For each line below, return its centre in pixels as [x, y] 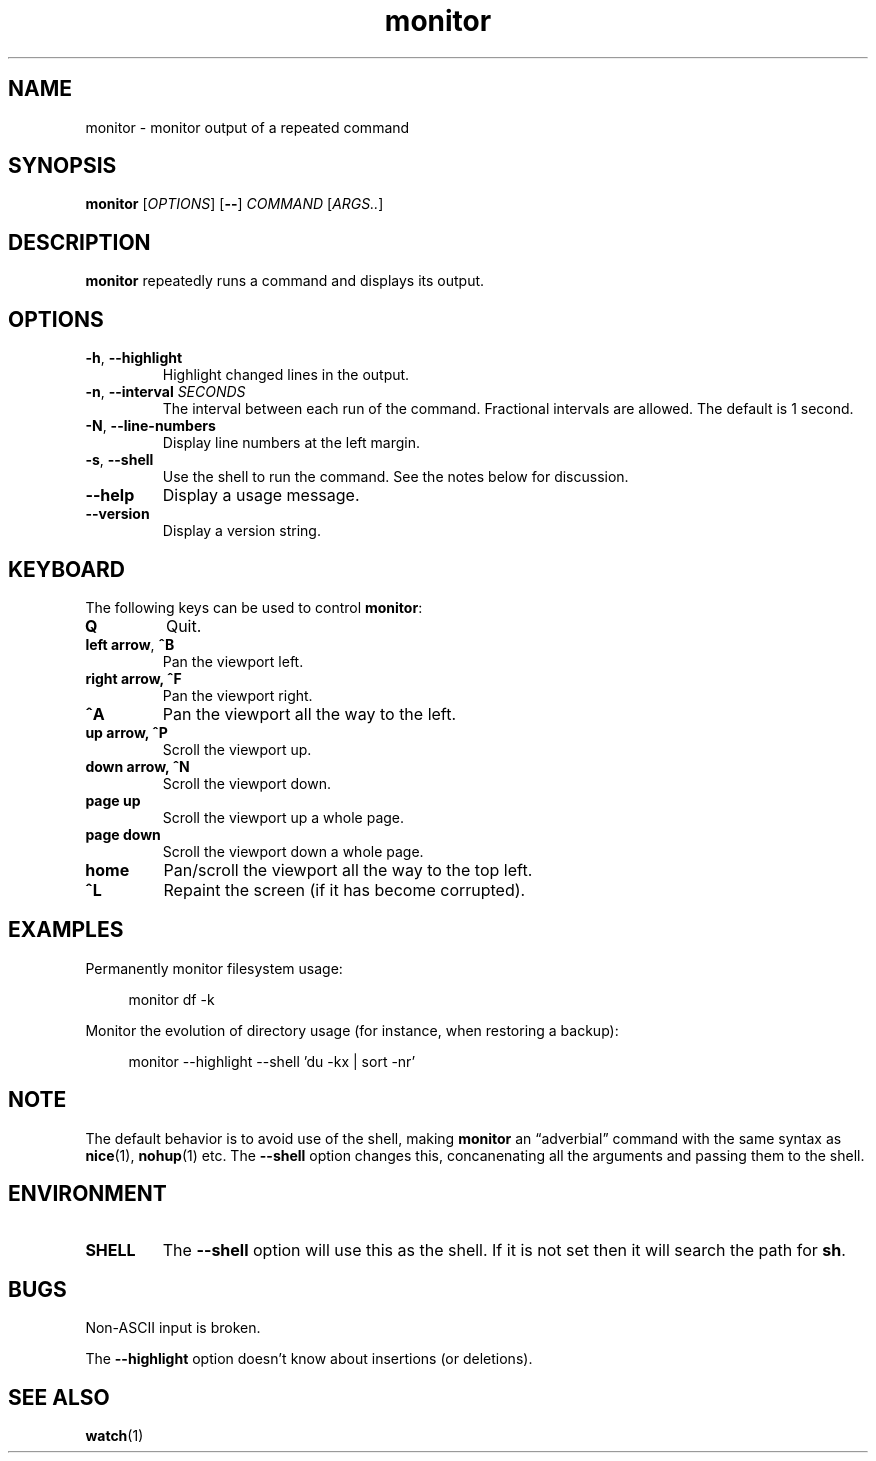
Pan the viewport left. [233, 661]
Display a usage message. [261, 495]
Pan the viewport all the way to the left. [309, 713]
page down [123, 834]
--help [110, 495]
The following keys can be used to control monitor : [254, 607]
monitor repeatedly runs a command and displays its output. [285, 281]
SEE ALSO [59, 1397]
